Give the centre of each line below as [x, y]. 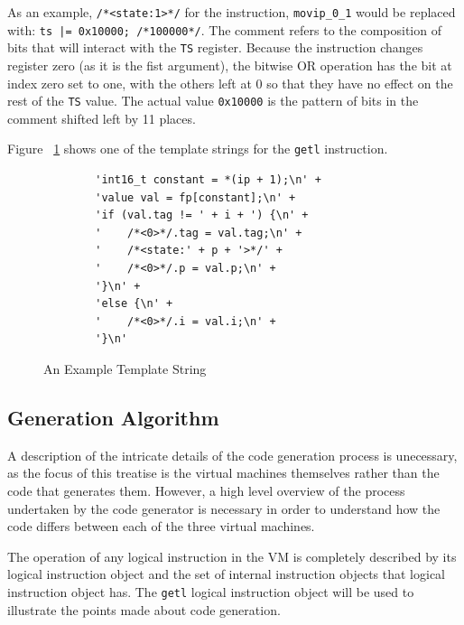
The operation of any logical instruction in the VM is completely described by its [232, 556]
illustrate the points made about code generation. [144, 609]
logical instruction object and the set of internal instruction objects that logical [227, 574]
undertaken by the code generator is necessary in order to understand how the [224, 508]
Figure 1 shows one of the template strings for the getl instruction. [198, 149]
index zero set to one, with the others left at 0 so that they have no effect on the [230, 83]
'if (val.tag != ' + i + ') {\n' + [202, 215]
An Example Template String [125, 368]
